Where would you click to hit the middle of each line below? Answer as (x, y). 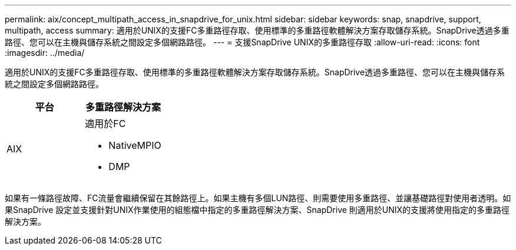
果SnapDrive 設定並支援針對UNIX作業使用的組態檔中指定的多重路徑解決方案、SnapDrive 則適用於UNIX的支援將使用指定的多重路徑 (257, 210)
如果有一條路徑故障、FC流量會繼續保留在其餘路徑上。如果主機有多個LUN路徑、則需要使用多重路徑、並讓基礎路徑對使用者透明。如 (258, 198)
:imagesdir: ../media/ (45, 53)
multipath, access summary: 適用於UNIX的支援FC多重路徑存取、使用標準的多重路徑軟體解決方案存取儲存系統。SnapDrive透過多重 (257, 30)
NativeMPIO (135, 145)
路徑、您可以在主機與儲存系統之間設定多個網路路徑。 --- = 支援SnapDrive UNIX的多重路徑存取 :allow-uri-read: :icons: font (242, 42)
